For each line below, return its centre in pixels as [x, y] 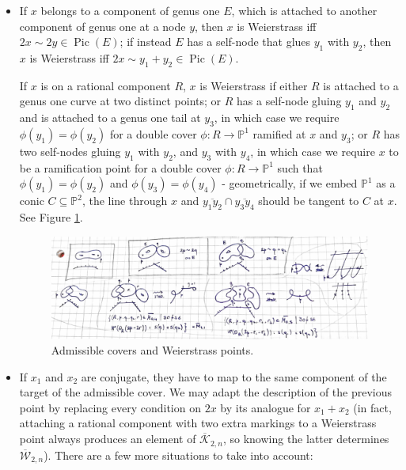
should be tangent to [309, 201]
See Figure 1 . [51, 217]
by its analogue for [266, 407]
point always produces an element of [108, 439]
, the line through [125, 201]
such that [300, 167]
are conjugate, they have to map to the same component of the [234, 376]
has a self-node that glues [249, 42]
